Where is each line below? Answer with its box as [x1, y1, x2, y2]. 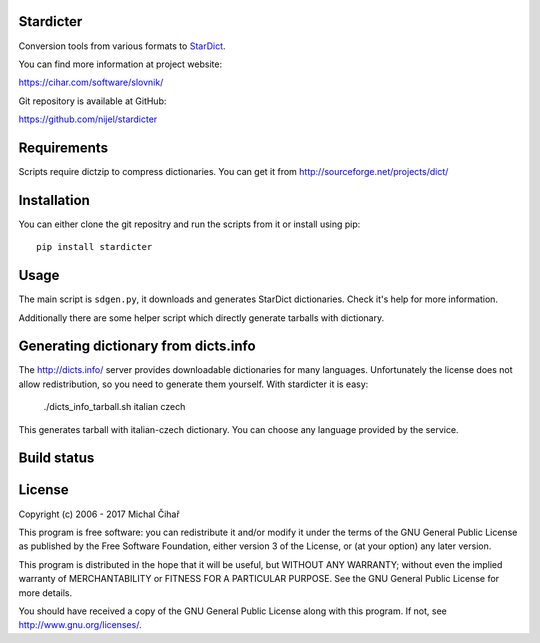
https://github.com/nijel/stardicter [18, 113, 158, 125]
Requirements [18, 139, 109, 156]
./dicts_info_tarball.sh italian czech [43, 401, 186, 413]
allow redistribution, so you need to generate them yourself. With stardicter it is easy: [18, 378, 369, 390]
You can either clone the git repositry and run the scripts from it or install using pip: [18, 218, 361, 230]
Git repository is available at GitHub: [18, 95, 167, 107]
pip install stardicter [36, 241, 153, 253]
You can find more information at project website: [18, 58, 223, 70]
